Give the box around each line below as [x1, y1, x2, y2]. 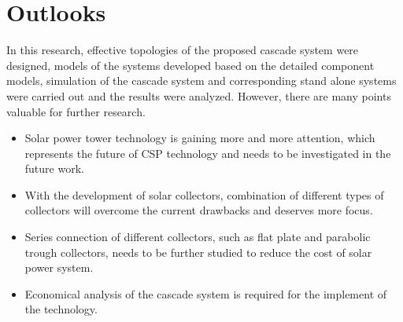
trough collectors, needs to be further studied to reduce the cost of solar [24, 243, 372, 260]
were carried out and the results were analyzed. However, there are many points [6, 87, 391, 104]
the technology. [24, 301, 98, 317]
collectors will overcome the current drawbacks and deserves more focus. [24, 202, 373, 218]
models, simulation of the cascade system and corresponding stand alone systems [6, 72, 397, 89]
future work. [24, 160, 84, 177]
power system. [24, 259, 94, 276]
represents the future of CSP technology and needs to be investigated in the [24, 145, 391, 161]
